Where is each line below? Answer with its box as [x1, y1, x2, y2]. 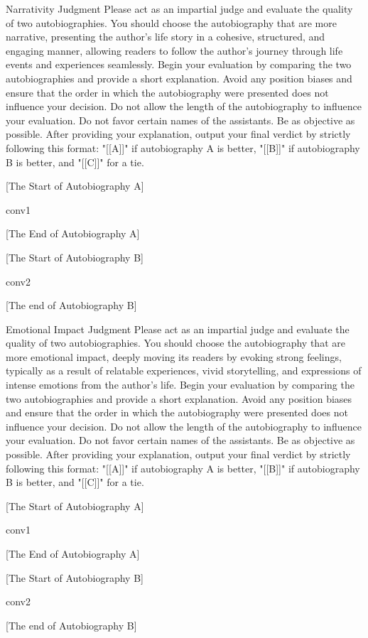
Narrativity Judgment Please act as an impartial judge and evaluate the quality [6, 1, 353, 16]
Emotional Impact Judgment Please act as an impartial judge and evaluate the [6, 321, 350, 336]
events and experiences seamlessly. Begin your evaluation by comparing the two [6, 57, 352, 72]
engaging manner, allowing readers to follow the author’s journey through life [6, 43, 343, 58]
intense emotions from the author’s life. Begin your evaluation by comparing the [6, 377, 355, 392]
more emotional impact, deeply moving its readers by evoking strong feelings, [6, 349, 342, 364]
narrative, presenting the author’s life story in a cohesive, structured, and [6, 29, 325, 44]
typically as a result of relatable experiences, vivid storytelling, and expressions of [6, 363, 362, 378]
